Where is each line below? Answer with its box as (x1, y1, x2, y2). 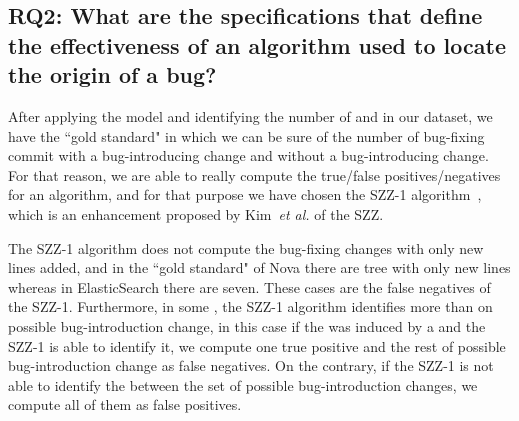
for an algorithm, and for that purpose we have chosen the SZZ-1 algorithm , (8, 184, 482, 205)
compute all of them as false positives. (8, 394, 242, 415)
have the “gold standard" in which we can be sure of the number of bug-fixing (8, 125, 485, 146)
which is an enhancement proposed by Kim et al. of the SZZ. (8, 203, 384, 224)
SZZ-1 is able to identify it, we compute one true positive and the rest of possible (8, 335, 506, 356)
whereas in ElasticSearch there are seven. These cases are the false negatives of (8, 276, 491, 297)
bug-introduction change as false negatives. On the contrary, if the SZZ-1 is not (8, 355, 494, 376)
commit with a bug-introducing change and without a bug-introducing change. (8, 145, 489, 166)
